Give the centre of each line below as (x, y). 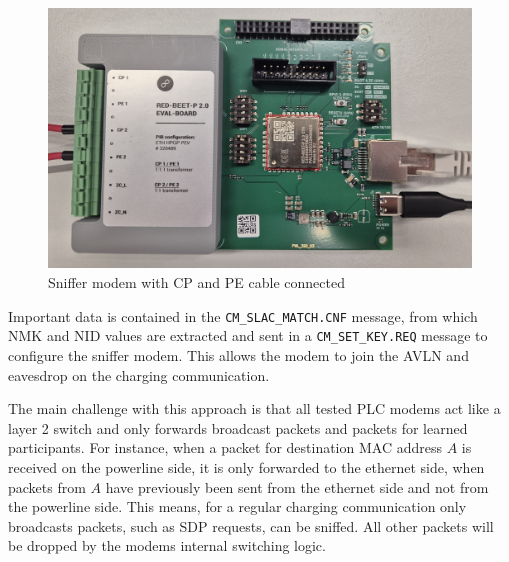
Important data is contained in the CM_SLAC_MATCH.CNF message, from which (243, 315)
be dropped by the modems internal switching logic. (167, 545)
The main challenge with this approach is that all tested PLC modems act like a (254, 408)
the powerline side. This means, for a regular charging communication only (237, 506)
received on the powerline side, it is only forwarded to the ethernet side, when (246, 466)
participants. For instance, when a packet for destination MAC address (225, 447)
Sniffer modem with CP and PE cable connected (196, 282)
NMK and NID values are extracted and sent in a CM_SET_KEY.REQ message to (248, 335)
